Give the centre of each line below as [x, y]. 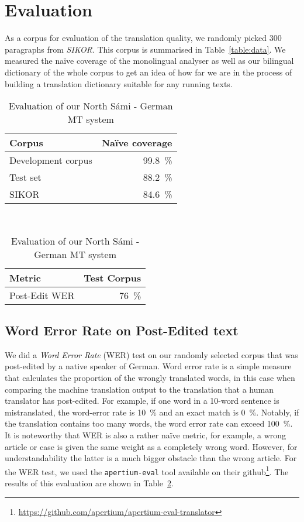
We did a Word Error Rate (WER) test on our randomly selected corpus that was [151, 354]
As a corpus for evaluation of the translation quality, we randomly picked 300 [143, 38]
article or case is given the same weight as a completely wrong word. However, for [151, 446]
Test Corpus [113, 277]
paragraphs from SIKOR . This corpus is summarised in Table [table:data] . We [145, 49]
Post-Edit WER [42, 295]
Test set [25, 177]
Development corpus [51, 160]
